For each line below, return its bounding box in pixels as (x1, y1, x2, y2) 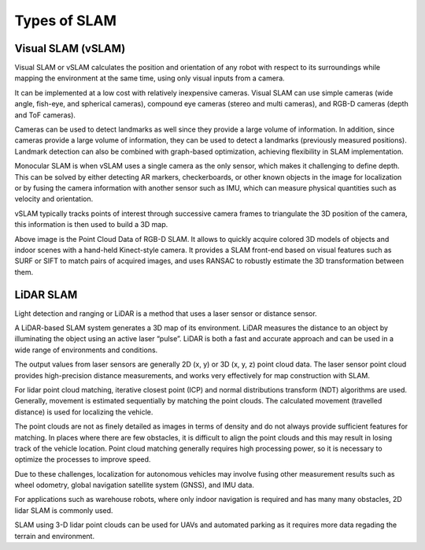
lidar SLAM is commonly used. (14, 505, 113, 515)
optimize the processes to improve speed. (14, 455, 151, 464)
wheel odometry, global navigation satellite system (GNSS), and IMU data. (14, 481, 255, 490)
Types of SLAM (14, 12, 117, 29)
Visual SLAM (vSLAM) (14, 42, 126, 55)
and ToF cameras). (14, 110, 76, 120)
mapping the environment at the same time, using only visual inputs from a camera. (14, 73, 285, 83)
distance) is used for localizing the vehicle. (14, 407, 153, 417)
